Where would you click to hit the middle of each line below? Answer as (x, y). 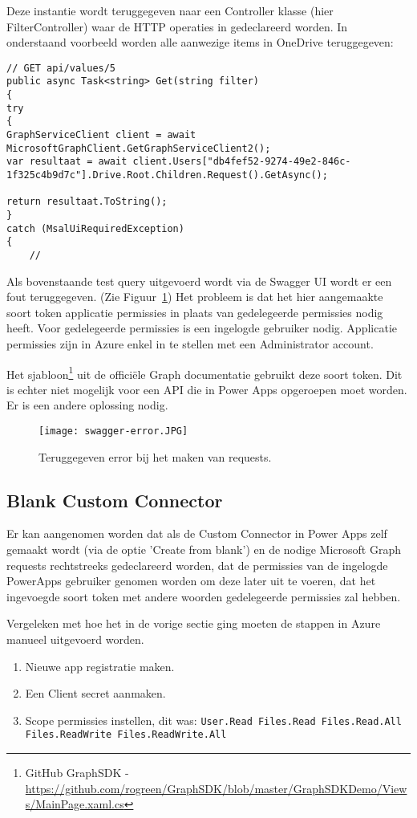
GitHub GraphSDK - (77, 773)
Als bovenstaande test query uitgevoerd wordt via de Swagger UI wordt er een (199, 281)
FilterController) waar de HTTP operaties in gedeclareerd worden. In (177, 26)
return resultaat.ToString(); (87, 202)
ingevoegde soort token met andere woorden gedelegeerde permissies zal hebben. (204, 596)
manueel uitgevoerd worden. (75, 639)
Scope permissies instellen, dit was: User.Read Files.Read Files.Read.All (213, 720)
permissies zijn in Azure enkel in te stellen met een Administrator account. (190, 344)
